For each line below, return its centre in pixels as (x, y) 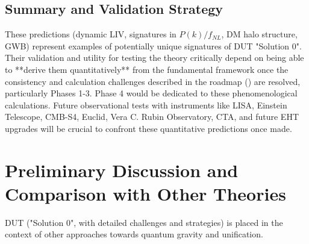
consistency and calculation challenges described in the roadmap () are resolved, (153, 81)
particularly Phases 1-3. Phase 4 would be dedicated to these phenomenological (151, 93)
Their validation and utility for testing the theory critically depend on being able (154, 58)
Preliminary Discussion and (122, 170)
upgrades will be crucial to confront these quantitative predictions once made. (148, 128)
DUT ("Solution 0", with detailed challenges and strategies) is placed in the (144, 222)
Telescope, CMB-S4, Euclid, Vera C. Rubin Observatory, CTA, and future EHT (152, 117)
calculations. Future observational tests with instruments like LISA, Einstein (146, 105)
